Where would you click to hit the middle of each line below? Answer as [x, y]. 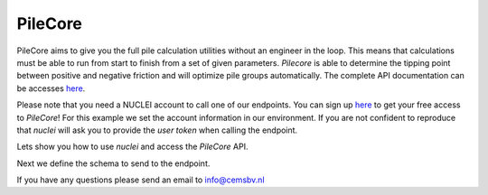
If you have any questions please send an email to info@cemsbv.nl [141, 180]
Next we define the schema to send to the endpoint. [113, 163]
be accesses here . [51, 88]
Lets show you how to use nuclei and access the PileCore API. [132, 147]
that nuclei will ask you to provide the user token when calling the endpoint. [157, 130]
